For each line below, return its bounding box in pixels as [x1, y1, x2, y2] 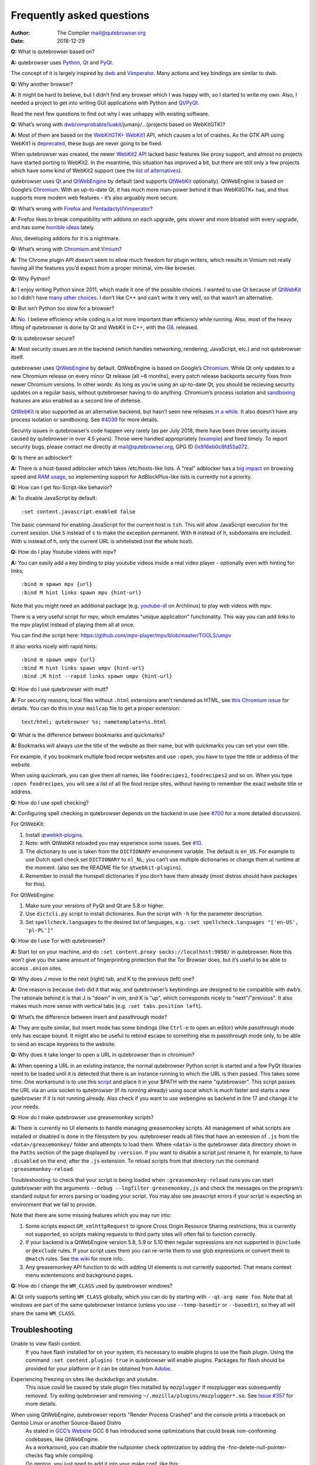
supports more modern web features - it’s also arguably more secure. [11, 194, 178, 202]
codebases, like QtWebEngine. [25, 1436, 99, 1443]
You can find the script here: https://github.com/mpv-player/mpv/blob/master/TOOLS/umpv [11, 632, 232, 639]
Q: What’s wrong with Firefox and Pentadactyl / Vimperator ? [11, 205, 153, 212]
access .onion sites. [11, 965, 63, 972]
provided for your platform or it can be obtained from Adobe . [25, 1365, 172, 1372]
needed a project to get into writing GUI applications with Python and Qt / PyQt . [11, 100, 200, 107]
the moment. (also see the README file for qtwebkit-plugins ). [25, 864, 183, 871]
